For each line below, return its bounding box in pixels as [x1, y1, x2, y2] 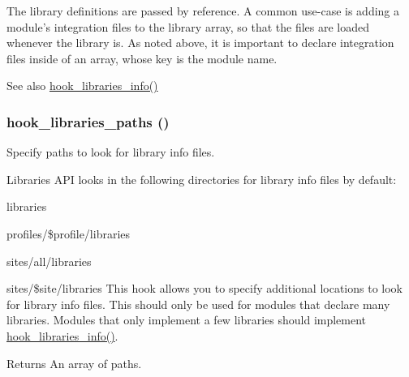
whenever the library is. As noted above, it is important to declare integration [6, 34, 394, 51]
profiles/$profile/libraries [6, 225, 131, 242]
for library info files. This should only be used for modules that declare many [6, 295, 390, 312]
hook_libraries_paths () [6, 111, 170, 131]
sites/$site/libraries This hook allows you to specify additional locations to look [6, 280, 403, 297]
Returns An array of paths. [6, 354, 142, 371]
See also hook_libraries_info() [6, 77, 158, 94]
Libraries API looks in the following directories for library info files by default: [6, 170, 397, 187]
